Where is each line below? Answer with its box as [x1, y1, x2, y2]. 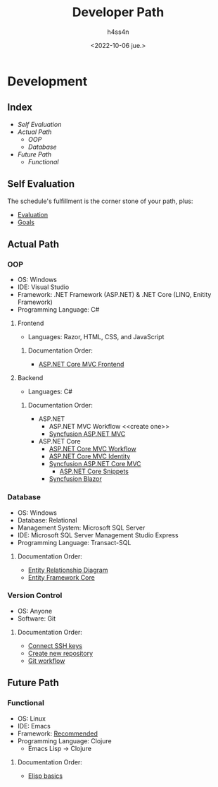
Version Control [7, 590, 63, 600]
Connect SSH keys [27, 641, 83, 649]
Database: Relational [17, 515, 77, 524]
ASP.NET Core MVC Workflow [49, 445, 136, 453]
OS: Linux [17, 714, 46, 723]
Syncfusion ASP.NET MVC [49, 429, 126, 438]
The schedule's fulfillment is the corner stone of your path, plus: [7, 197, 193, 205]
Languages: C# [27, 387, 72, 396]
